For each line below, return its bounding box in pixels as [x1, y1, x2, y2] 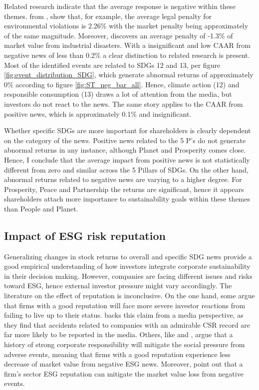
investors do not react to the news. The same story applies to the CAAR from [4, 98, 243, 109]
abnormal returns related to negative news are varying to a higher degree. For [4, 174, 242, 185]
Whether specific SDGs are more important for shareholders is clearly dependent [4, 125, 251, 136]
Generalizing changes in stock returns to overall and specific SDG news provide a [4, 251, 252, 261]
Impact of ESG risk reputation [4, 227, 166, 243]
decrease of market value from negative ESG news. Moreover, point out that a [4, 359, 243, 369]
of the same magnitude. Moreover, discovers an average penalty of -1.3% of [4, 30, 233, 40]
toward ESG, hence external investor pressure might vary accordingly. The [4, 280, 232, 291]
